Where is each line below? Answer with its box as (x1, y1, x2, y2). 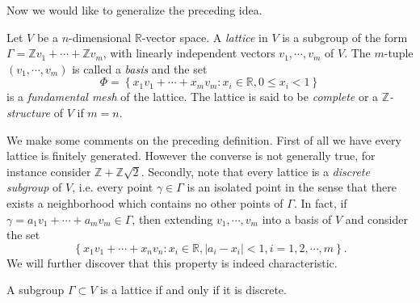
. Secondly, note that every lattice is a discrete (141, 162, 370, 179)
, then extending (132, 210, 213, 227)
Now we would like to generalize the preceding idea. (6, 2, 262, 18)
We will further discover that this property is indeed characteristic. (6, 254, 338, 271)
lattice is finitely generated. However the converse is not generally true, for (6, 147, 376, 164)
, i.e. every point (72, 179, 153, 196)
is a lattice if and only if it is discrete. (100, 281, 287, 298)
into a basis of (262, 210, 332, 227)
